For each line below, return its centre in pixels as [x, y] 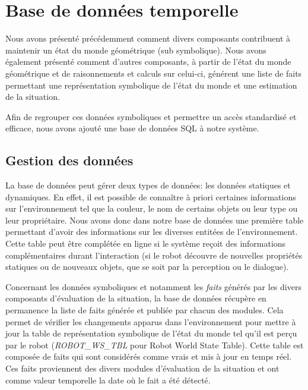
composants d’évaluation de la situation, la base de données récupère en [136, 298]
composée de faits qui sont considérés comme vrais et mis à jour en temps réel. [149, 356]
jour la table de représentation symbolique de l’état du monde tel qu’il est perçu [151, 333]
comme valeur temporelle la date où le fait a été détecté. [108, 380]
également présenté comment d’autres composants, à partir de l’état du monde [148, 62]
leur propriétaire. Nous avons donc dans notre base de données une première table [155, 220]
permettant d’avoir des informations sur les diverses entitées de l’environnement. [152, 232]
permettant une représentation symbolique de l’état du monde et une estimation [151, 85]
